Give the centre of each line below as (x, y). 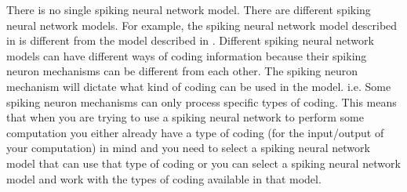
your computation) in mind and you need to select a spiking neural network (188, 148)
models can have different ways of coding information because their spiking (187, 55)
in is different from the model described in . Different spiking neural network (190, 40)
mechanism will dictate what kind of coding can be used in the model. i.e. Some (199, 86)
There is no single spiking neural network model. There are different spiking (189, 9)
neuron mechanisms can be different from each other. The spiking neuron (182, 71)
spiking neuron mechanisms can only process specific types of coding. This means (202, 101)
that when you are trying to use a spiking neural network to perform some (185, 117)
